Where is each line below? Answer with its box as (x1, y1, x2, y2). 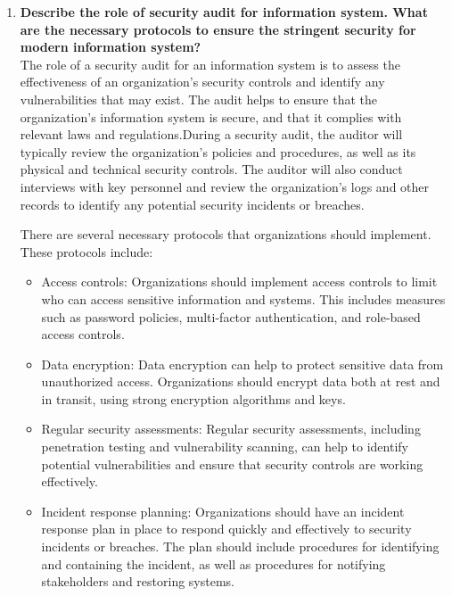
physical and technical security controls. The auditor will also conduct (20, 160, 403, 178)
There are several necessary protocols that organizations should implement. (20, 225, 431, 244)
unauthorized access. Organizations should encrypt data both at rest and (41, 372, 440, 391)
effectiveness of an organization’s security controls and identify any (20, 72, 385, 91)
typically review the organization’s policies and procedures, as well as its (20, 142, 416, 161)
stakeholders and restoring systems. (41, 572, 234, 591)
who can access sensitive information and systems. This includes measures (41, 289, 446, 308)
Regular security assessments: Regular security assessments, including (41, 419, 421, 438)
